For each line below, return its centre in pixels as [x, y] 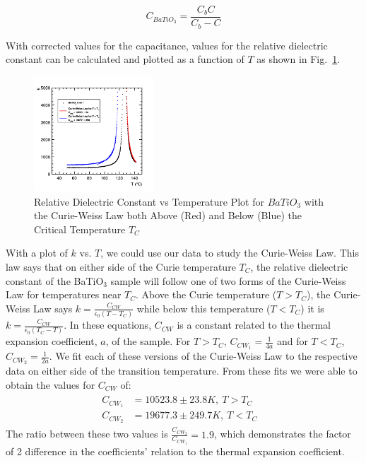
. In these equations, [108, 325]
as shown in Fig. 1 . [299, 59]
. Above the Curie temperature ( [206, 294]
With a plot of [37, 253]
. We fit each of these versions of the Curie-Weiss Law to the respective [203, 356]
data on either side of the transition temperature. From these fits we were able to [182, 371]
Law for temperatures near [64, 294]
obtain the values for [51, 384]
